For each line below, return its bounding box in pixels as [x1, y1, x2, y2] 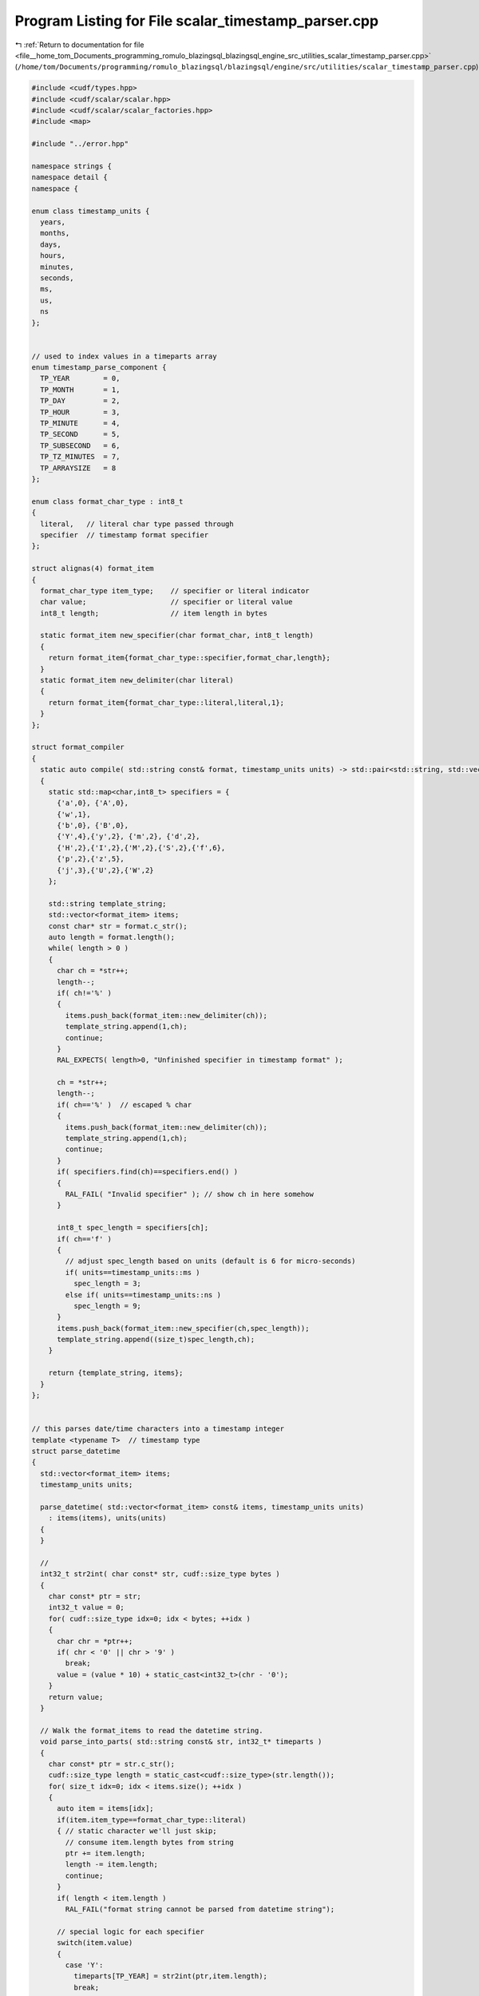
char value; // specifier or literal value [40, 597, 293, 607]
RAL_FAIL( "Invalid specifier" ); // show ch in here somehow [65, 1190, 315, 1198]
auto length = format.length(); [48, 933, 176, 941]
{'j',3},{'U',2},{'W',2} [57, 865, 155, 874]
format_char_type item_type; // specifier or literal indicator [40, 586, 310, 595]
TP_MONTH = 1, [40, 385, 121, 394]
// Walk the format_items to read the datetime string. [40, 1725, 263, 1735]
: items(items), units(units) [48, 1514, 167, 1523]
